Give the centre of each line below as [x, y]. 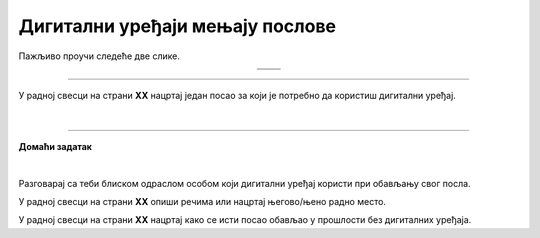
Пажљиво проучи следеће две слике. [99, 56]
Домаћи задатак [55, 146]
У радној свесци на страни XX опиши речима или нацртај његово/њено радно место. [202, 201]
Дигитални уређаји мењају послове [177, 26]
